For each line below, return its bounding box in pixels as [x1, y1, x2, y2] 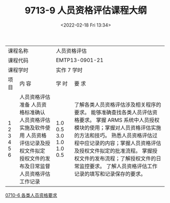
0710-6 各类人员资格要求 [5, 192, 58, 198]
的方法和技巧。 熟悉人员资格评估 [74, 132, 153, 139]
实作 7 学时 [56, 66, 83, 73]
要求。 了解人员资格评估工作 [89, 163, 158, 170]
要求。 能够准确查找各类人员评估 [74, 109, 153, 116]
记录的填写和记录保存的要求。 [74, 170, 146, 177]
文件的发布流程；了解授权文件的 [79, 155, 156, 162]
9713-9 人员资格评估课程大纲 [25, 5, 147, 16]
